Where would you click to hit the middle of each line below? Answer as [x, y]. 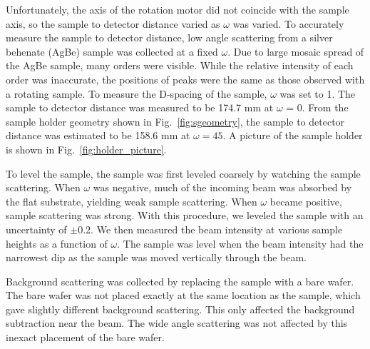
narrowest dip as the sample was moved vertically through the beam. [156, 257]
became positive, [306, 201]
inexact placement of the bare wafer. [85, 337]
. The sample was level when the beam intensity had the [240, 243]
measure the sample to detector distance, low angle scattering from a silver [169, 37]
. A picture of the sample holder [293, 135]
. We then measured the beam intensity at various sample [217, 229]
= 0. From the [317, 107]
